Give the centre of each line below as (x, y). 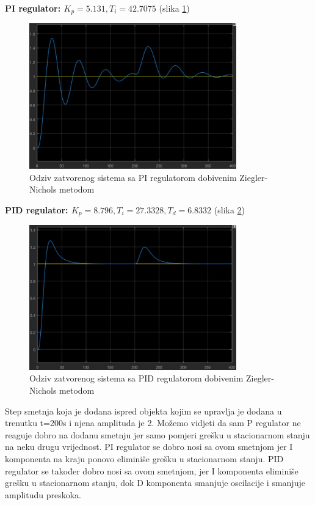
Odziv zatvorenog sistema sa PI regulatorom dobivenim (133, 177)
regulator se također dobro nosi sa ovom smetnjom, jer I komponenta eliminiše (152, 470)
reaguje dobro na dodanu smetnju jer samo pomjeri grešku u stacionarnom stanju (157, 434)
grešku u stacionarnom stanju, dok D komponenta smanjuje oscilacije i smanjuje (155, 483)
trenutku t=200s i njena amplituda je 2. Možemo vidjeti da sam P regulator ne (153, 423)
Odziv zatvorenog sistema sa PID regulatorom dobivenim (136, 378)
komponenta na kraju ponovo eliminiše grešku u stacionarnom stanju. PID (144, 458)
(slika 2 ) (230, 209)
